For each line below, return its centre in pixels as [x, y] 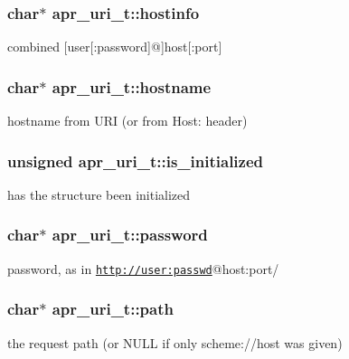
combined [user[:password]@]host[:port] [115, 47]
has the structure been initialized [99, 194]
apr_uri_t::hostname [132, 86]
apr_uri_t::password [130, 235]
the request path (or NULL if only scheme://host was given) [175, 342]
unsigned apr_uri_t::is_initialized [136, 161]
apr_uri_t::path [113, 309]
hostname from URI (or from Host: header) [127, 121]
